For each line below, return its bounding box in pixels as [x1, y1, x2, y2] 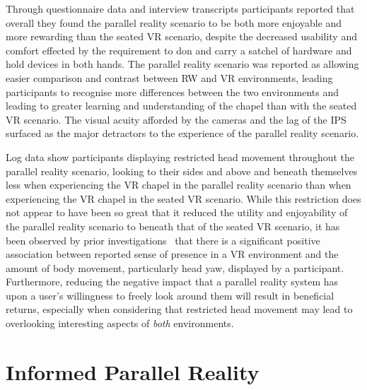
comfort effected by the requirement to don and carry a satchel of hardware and [6, 42, 352, 57]
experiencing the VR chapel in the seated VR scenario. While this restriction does [6, 191, 361, 206]
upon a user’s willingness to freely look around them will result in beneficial [6, 288, 334, 302]
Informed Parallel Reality [6, 357, 260, 386]
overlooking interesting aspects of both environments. [6, 316, 234, 331]
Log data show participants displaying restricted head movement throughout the [6, 149, 355, 164]
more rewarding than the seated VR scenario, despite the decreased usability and [6, 29, 357, 44]
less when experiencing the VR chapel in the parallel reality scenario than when [6, 177, 351, 192]
